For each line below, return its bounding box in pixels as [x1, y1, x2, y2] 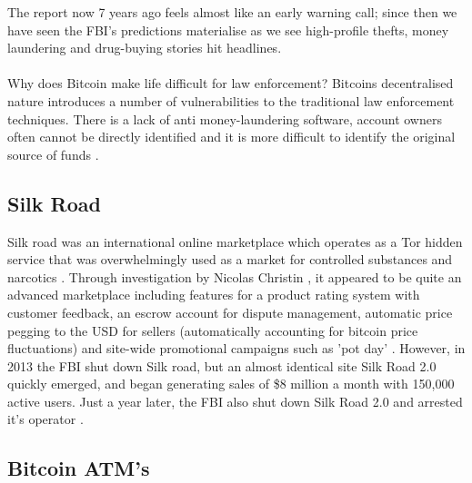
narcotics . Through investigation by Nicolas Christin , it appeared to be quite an [7, 267, 462, 286]
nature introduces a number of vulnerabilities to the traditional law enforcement [7, 91, 455, 110]
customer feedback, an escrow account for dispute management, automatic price [7, 302, 453, 321]
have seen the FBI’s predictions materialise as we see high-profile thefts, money [7, 20, 449, 39]
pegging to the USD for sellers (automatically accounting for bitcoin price [7, 320, 418, 340]
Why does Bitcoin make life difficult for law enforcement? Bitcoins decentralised [7, 74, 454, 93]
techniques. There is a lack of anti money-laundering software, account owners [7, 109, 442, 128]
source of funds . [7, 144, 99, 163]
